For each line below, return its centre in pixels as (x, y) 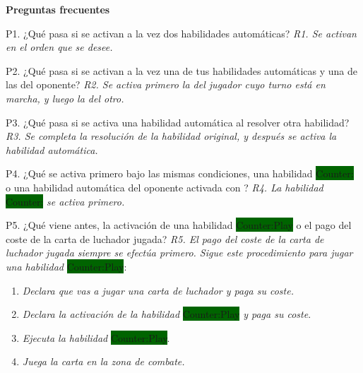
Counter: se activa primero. (65, 201)
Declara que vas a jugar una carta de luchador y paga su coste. (158, 290)
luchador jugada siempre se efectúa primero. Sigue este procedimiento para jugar (179, 253)
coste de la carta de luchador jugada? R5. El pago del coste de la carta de (165, 238)
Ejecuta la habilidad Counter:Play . (96, 337)
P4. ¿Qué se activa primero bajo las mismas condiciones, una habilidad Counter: (180, 173)
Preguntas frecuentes (58, 9)
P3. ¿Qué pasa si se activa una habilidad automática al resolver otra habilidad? (178, 122)
